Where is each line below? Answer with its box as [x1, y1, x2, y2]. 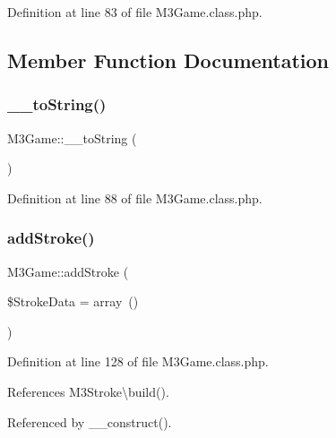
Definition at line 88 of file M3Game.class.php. [7, 188, 263, 207]
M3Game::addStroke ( [7, 262, 129, 280]
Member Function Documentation [7, 46, 330, 73]
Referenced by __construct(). [7, 412, 172, 431]
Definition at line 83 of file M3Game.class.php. [7, 3, 263, 21]
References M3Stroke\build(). [7, 382, 169, 400]
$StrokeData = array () [7, 292, 139, 311]
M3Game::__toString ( [7, 128, 137, 147]
